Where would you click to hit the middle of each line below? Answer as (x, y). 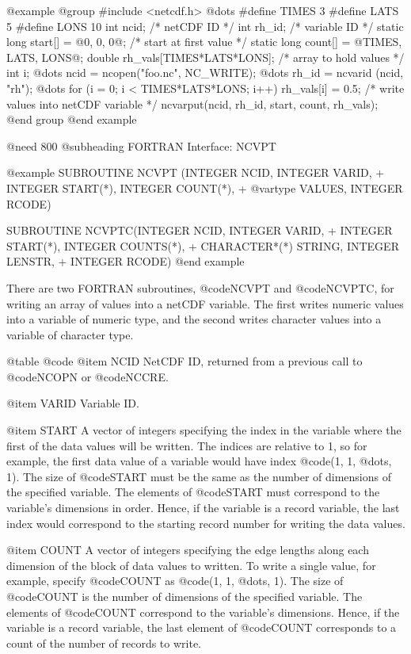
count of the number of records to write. (104, 643)
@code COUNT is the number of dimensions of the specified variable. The (185, 596)
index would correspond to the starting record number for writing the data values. (206, 523)
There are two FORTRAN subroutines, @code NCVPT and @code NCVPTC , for (200, 287)
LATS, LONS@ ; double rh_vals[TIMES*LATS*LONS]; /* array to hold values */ (205, 57)
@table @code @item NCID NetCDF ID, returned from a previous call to (185, 361)
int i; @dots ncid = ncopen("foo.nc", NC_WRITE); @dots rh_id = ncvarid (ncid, (205, 73)
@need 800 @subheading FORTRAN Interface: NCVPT (141, 145)
